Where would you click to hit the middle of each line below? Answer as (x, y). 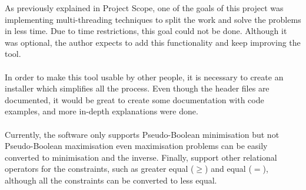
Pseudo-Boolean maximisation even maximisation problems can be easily (136, 146)
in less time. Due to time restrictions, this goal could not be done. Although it (146, 31)
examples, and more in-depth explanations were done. (102, 111)
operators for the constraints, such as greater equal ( (99, 169)
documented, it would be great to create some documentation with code (134, 99)
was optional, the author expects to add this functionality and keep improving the (153, 42)
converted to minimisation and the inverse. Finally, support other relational (141, 157)
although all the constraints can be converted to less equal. (111, 180)
